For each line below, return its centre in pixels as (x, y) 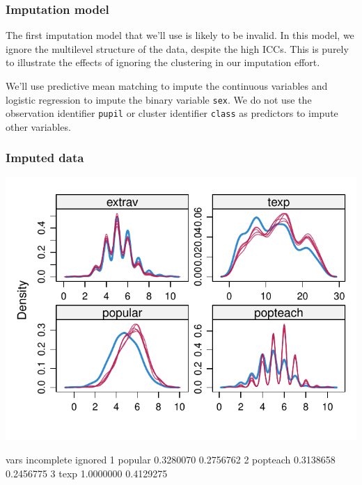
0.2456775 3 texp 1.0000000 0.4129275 (87, 473)
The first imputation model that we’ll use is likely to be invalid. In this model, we (180, 35)
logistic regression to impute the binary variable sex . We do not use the (159, 99)
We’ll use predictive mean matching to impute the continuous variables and (167, 86)
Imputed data (45, 158)
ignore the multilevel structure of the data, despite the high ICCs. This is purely (177, 48)
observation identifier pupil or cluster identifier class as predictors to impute (172, 113)
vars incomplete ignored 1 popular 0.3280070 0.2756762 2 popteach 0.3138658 (171, 459)
